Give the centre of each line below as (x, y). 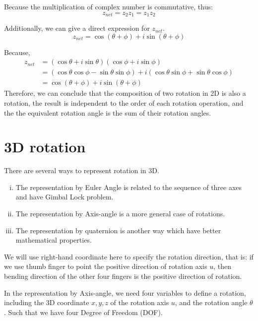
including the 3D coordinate (47, 302)
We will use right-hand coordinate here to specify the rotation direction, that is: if (129, 256)
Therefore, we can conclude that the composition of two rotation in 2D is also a (125, 93)
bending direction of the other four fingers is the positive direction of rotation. (123, 276)
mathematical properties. (54, 240)
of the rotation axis (140, 302)
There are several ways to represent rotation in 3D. (82, 170)
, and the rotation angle (211, 302)
